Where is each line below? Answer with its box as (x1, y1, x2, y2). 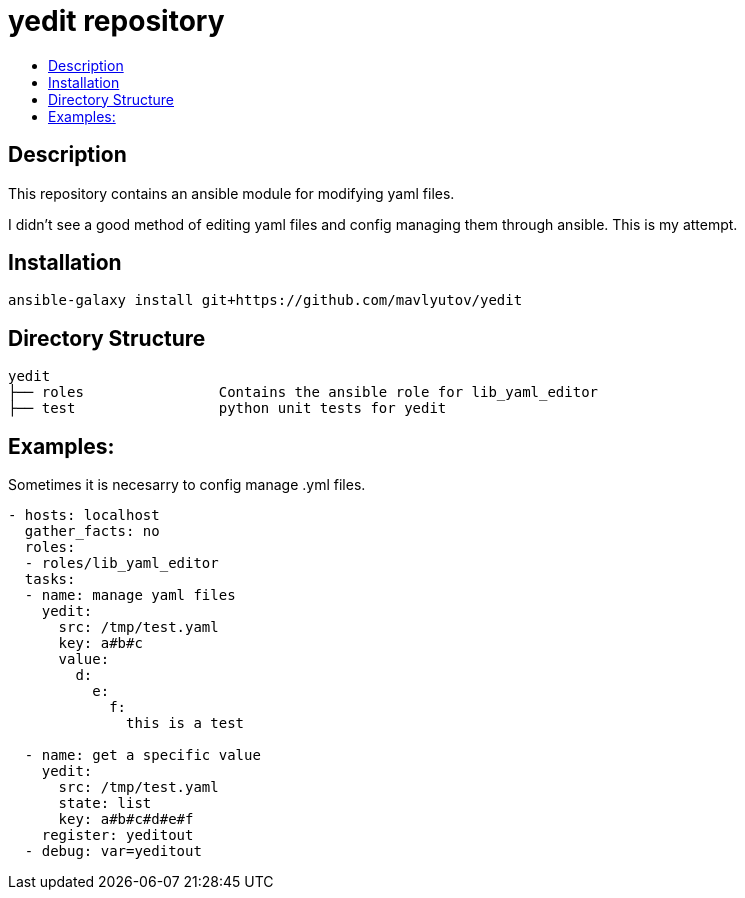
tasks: (24, 571, 76, 588)
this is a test (126, 715, 245, 732)
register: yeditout (41, 827, 194, 844)
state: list (58, 795, 152, 812)
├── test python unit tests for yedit (8, 400, 447, 417)
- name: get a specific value (24, 747, 261, 764)
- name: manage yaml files (24, 587, 236, 604)
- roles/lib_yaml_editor (24, 555, 219, 572)
